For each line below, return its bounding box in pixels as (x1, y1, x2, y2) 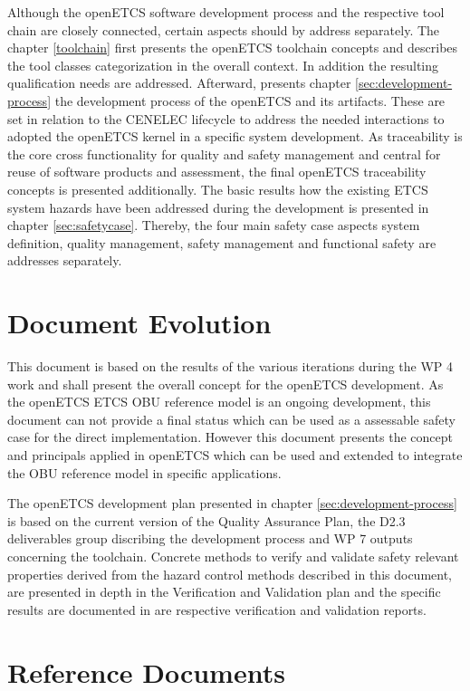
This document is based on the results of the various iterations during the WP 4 (7, 357, 454, 376)
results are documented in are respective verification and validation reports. (7, 600, 427, 619)
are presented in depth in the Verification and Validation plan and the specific (7, 582, 441, 601)
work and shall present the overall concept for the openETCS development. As (7, 374, 444, 393)
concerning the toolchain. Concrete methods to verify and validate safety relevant (7, 546, 459, 565)
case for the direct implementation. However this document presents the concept (7, 427, 453, 446)
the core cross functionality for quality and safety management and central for (7, 144, 441, 163)
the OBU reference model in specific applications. (7, 463, 282, 482)
